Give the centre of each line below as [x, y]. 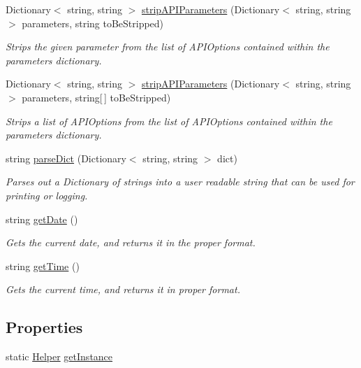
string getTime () [43, 266]
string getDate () [42, 219]
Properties [44, 327]
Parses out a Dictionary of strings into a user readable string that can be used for [180, 182]
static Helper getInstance [59, 356]
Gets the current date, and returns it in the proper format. [131, 242]
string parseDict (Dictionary [66, 158]
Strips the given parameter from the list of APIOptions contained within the [168, 47]
